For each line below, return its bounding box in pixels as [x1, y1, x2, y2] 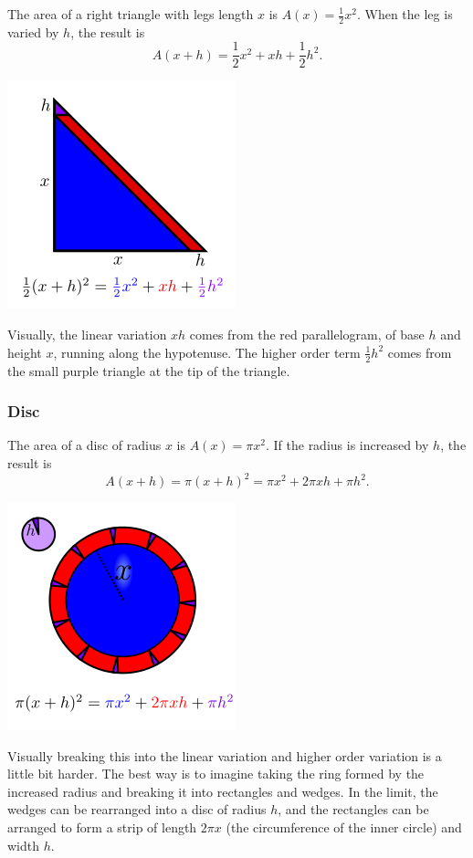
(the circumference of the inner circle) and [226, 817, 462, 836]
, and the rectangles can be [278, 800, 429, 819]
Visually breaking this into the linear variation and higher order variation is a [7, 746, 442, 765]
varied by [7, 22, 59, 41]
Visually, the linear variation [7, 325, 167, 344]
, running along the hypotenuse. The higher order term [53, 342, 361, 361]
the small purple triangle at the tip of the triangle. [7, 361, 290, 380]
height [7, 342, 42, 361]
